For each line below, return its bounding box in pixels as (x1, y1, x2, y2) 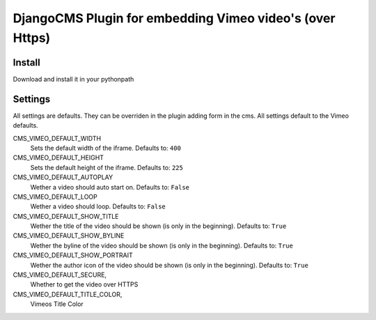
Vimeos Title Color (30, 300, 84, 308)
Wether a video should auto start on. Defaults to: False (30, 183, 189, 191)
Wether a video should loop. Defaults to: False (30, 202, 166, 211)
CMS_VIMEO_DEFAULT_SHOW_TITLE (13, 212, 119, 220)
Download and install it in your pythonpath (13, 75, 134, 83)
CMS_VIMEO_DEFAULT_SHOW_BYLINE (13, 231, 125, 240)
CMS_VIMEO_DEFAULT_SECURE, (13, 271, 107, 279)
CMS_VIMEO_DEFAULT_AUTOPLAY (13, 173, 113, 181)
